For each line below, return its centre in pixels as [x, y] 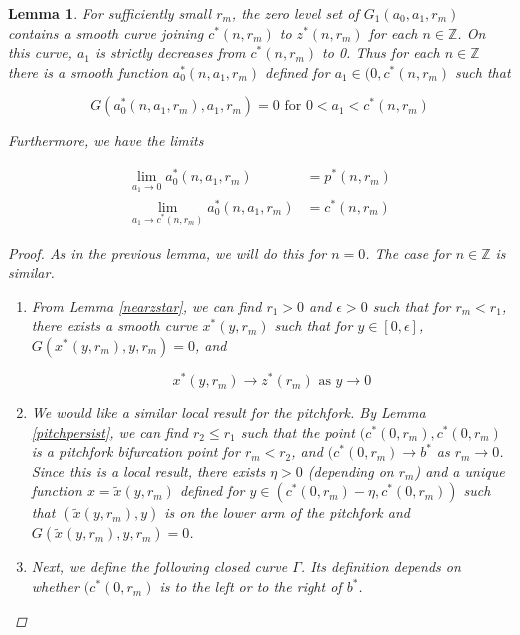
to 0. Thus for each [381, 52]
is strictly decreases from [170, 52]
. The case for [408, 252]
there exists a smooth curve [114, 325]
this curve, [40, 52]
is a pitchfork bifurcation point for [135, 451]
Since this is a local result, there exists [148, 470]
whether [55, 586]
